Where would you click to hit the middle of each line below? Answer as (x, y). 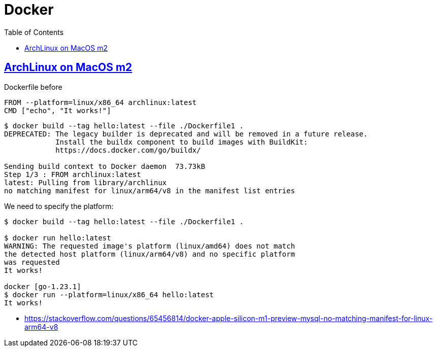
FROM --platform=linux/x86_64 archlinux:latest (100, 102)
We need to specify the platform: (59, 206)
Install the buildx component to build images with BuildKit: (182, 142)
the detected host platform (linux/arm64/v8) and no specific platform (150, 254)
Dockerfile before (33, 87)
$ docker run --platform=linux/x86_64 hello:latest (109, 294)
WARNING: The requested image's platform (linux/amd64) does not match (150, 246)
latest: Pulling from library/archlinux (86, 182)
